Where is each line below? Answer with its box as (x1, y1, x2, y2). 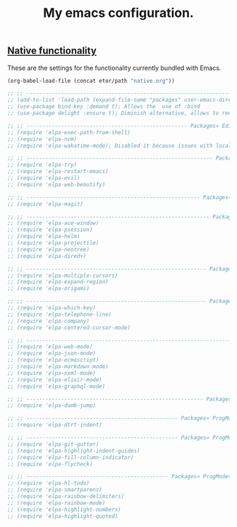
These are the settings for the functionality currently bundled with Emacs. (7, 64, 221, 72)
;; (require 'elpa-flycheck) (7, 461, 93, 468)
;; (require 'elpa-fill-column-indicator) (7, 454, 134, 461)
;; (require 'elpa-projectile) (7, 239, 99, 247)
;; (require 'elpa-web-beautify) (7, 181, 106, 188)
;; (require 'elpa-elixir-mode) (7, 376, 102, 383)
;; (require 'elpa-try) (7, 161, 78, 169)
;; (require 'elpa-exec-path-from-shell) (7, 129, 131, 136)
